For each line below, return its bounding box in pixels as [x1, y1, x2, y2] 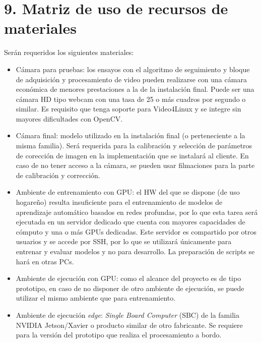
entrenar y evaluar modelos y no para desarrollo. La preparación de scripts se [16, 246, 255, 256]
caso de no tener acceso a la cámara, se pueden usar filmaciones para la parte [16, 160, 255, 170]
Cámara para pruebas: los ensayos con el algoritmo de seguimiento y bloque [16, 64, 250, 74]
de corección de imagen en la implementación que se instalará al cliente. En [16, 150, 249, 160]
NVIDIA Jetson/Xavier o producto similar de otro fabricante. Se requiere [16, 319, 243, 330]
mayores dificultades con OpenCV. [16, 113, 123, 124]
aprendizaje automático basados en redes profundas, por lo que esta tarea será [16, 206, 258, 217]
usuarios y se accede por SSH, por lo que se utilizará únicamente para [16, 236, 232, 247]
